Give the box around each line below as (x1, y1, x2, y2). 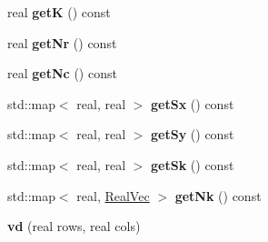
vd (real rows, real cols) (7, 217, 141, 236)
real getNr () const (7, 33, 117, 52)
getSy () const (151, 125, 234, 144)
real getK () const (7, 3, 111, 21)
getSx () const (151, 94, 234, 113)
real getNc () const (7, 64, 117, 83)
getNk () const (174, 186, 262, 205)
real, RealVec (76, 186, 150, 205)
